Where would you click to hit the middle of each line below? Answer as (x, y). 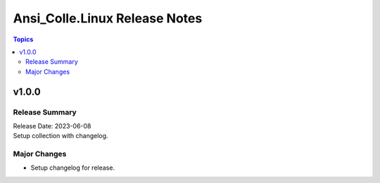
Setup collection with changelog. (61, 136)
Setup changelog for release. (73, 168)
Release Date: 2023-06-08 (52, 126)
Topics (23, 39)
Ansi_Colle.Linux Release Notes (108, 18)
